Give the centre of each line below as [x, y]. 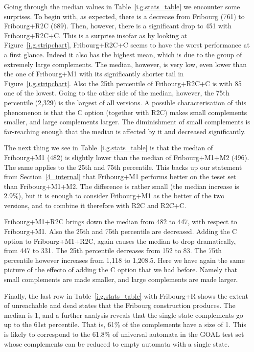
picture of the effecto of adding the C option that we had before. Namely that [121, 270]
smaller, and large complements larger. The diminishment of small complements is [127, 122]
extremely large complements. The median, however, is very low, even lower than [126, 64]
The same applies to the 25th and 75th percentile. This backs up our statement [123, 167]
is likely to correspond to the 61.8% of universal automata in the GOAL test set [124, 334]
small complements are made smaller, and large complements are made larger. [121, 279]
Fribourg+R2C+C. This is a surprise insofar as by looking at [96, 35]
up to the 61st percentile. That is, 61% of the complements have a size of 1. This [125, 324]
